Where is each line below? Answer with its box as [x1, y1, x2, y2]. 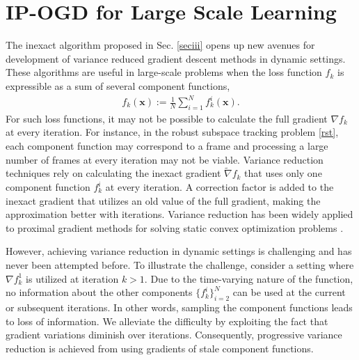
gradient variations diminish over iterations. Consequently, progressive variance [6, 327, 342, 342]
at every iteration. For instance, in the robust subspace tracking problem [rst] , [6, 125, 339, 139]
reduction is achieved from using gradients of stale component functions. [6, 341, 314, 355]
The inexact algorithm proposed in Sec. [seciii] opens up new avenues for [6, 38, 315, 52]
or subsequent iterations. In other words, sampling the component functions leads [6, 299, 353, 314]
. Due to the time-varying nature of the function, [144, 271, 353, 285]
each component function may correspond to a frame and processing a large [6, 139, 328, 153]
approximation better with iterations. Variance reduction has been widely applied [6, 207, 353, 221]
